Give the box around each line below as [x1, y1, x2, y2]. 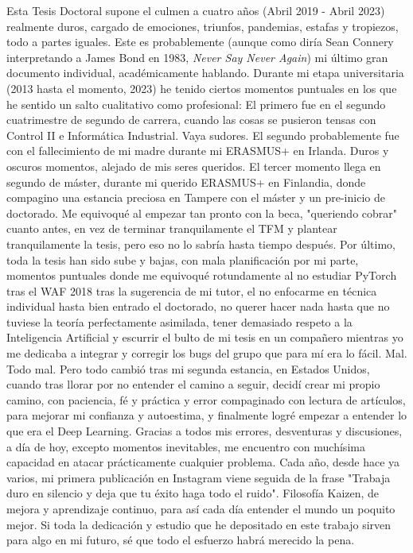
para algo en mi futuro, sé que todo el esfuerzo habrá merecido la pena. [6, 532, 355, 548]
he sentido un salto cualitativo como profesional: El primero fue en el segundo [6, 95, 386, 112]
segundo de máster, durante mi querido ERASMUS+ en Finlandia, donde [6, 173, 366, 190]
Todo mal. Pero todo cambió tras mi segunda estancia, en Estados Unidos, [6, 360, 370, 377]
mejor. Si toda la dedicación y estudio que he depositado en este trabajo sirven [6, 516, 392, 532]
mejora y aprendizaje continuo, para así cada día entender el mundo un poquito [6, 501, 395, 516]
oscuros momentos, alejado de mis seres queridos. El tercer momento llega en [6, 157, 381, 174]
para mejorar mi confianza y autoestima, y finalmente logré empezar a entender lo [6, 407, 407, 423]
